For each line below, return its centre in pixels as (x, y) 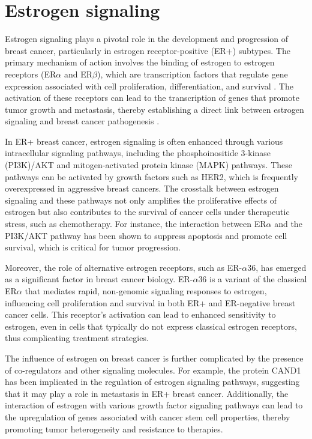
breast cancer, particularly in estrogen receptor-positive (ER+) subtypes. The (148, 50)
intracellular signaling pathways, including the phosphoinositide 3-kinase (138, 153)
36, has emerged (277, 267)
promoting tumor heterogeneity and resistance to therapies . (114, 428)
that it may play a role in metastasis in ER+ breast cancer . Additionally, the (147, 393)
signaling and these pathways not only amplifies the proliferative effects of (141, 200)
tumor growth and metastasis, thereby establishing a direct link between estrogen (154, 109)
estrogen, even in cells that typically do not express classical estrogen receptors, (151, 326)
